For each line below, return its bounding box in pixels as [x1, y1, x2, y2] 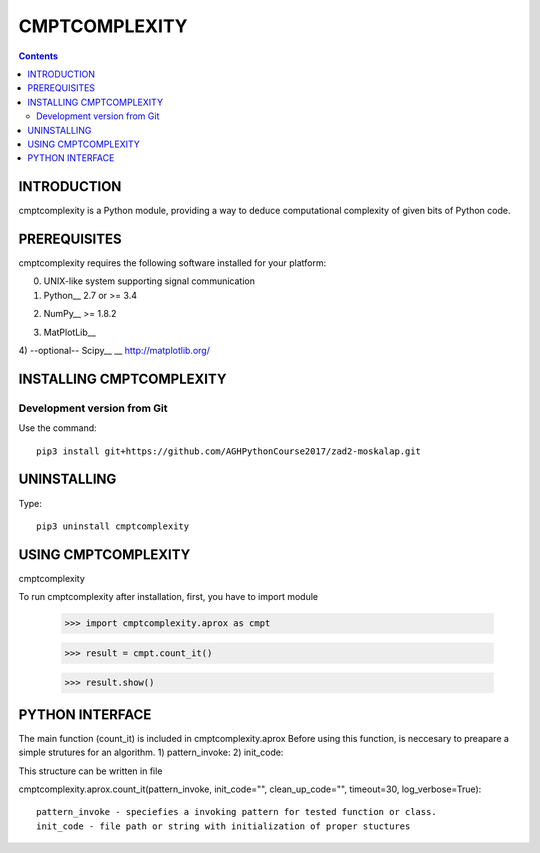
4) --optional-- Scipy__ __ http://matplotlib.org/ [18, 345, 210, 357]
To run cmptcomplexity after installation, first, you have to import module [18, 591, 319, 603]
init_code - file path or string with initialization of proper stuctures [36, 820, 411, 832]
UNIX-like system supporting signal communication [43, 275, 255, 287]
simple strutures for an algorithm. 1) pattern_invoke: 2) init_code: [18, 746, 284, 759]
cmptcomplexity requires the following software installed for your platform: [18, 257, 327, 269]
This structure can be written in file [18, 765, 163, 777]
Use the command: [18, 422, 97, 434]
